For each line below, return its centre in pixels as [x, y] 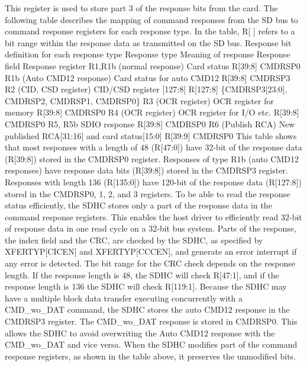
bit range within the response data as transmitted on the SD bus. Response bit [148, 42]
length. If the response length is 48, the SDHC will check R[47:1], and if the [142, 274]
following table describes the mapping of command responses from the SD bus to [151, 19]
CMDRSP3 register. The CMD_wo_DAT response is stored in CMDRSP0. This [151, 321]
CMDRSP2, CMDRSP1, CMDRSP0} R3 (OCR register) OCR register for [139, 100]
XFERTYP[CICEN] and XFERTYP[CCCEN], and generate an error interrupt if [151, 251]
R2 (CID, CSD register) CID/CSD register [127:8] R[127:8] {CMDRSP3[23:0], [146, 89]
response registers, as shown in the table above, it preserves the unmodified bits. [151, 356]
